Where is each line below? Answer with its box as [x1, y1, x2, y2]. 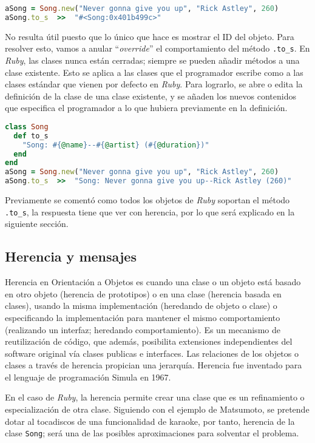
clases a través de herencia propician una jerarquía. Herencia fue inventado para [5, 359, 302, 371]
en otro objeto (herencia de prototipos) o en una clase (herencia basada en [5, 287, 282, 300]
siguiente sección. [5, 217, 69, 230]
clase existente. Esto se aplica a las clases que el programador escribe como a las [5, 66, 303, 78]
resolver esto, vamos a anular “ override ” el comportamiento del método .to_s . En [5, 42, 310, 55]
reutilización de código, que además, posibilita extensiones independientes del [5, 335, 293, 348]
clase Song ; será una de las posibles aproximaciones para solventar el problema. [5, 427, 299, 439]
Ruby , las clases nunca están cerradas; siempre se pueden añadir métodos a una [5, 54, 300, 66]
